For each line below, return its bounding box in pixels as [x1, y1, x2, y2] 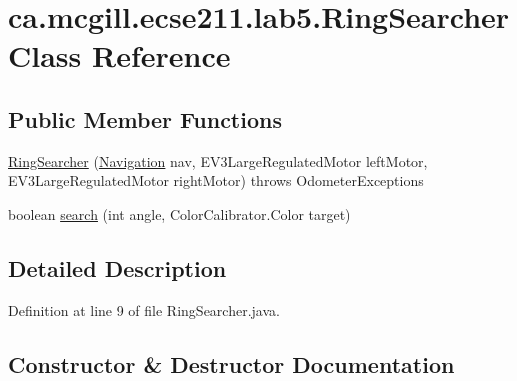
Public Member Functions [8, 103, 282, 134]
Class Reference [8, 35, 231, 76]
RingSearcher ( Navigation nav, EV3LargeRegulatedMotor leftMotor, [8, 150, 428, 171]
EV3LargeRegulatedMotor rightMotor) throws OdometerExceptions [8, 170, 424, 191]
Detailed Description [8, 252, 227, 283]
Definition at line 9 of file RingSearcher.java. [8, 299, 280, 320]
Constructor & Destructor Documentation [8, 348, 455, 379]
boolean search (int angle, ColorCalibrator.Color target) [8, 203, 351, 224]
